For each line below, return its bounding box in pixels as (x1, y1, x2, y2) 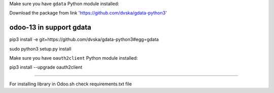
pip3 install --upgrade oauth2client (9, 64, 83, 70)
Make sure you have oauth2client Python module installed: (9, 55, 138, 61)
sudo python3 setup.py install (9, 45, 72, 52)
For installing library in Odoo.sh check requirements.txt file (9, 81, 132, 87)
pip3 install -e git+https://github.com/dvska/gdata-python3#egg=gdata (9, 36, 159, 42)
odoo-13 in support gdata (9, 23, 91, 32)
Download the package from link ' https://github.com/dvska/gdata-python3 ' (9, 10, 167, 16)
